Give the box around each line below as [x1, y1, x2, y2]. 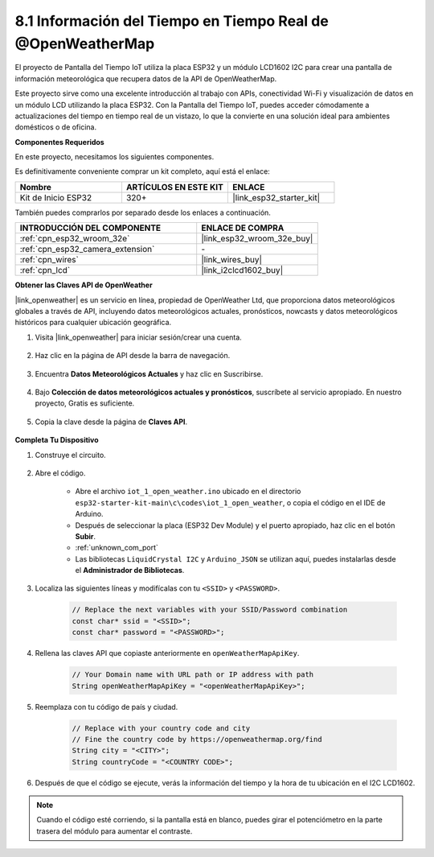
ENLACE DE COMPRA [201, 222, 285, 233]
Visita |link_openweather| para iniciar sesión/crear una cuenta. [35, 332, 243, 342]
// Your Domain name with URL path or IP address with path [72, 670, 314, 679]
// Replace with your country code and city [72, 723, 251, 732]
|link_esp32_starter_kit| [232, 192, 321, 203]
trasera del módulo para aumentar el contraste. [36, 826, 193, 836]
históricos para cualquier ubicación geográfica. [14, 318, 172, 328]
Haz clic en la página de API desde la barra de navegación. [35, 351, 231, 361]
